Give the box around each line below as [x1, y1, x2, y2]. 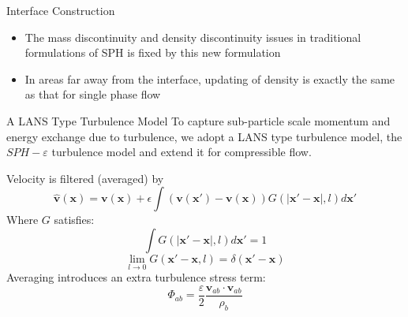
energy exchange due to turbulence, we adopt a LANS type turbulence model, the [6, 128, 402, 144]
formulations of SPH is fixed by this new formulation [24, 44, 281, 61]
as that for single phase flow [24, 86, 161, 103]
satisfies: [54, 211, 95, 228]
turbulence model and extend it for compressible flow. [51, 144, 312, 160]
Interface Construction [6, 2, 115, 18]
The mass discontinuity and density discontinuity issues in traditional [24, 28, 361, 45]
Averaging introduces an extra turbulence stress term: [6, 269, 266, 285]
